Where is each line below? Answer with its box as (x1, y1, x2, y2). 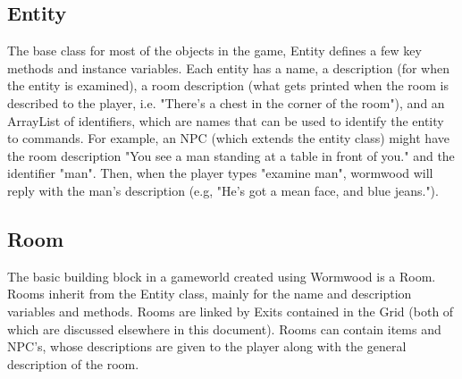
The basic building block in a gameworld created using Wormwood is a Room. (7, 266, 436, 285)
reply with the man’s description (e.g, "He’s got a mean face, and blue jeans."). (7, 181, 439, 199)
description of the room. (7, 354, 139, 373)
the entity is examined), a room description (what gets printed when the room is (7, 76, 449, 95)
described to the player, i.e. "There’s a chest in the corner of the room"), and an (7, 93, 445, 112)
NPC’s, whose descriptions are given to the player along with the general (7, 337, 407, 356)
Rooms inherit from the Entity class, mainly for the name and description (7, 284, 412, 303)
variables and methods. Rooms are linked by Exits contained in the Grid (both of (7, 301, 454, 320)
